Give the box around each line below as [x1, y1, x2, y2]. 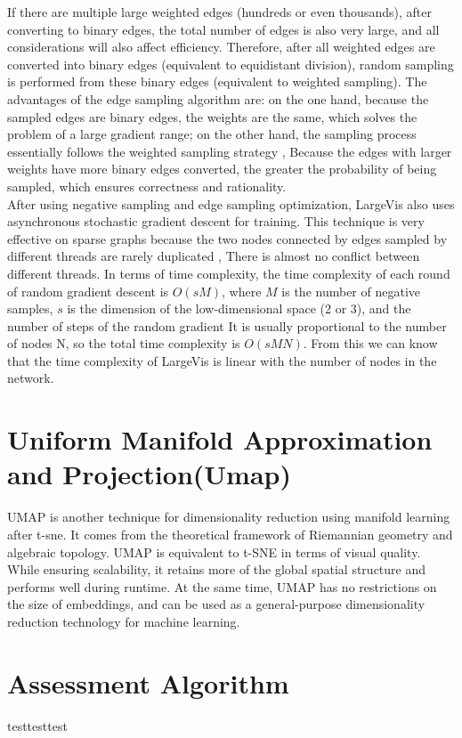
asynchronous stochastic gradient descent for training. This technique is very [7, 212, 425, 231]
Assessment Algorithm [7, 664, 289, 701]
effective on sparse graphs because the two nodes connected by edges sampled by [7, 229, 448, 247]
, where [222, 281, 262, 300]
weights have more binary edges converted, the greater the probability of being [7, 159, 437, 178]
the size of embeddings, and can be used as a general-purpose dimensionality [7, 595, 426, 613]
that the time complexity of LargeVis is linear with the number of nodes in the [7, 351, 437, 369]
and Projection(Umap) [7, 456, 291, 492]
